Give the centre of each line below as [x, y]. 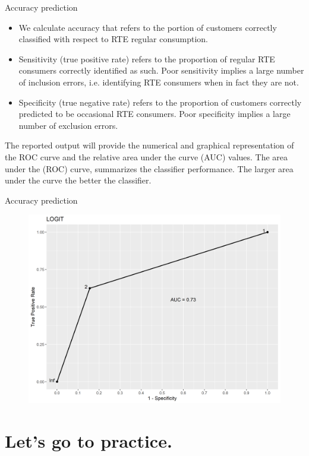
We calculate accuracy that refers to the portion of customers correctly [148, 27]
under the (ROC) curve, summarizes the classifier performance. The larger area [149, 168]
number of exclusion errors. [68, 125]
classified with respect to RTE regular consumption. [113, 39]
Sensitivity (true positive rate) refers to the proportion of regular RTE [147, 58]
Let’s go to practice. [89, 441]
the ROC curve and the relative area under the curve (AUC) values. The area [146, 156]
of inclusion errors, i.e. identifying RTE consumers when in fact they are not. [159, 82]
